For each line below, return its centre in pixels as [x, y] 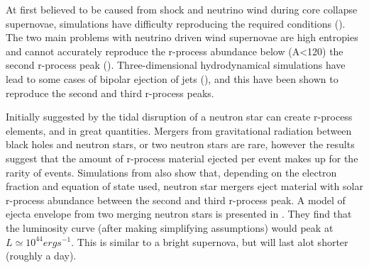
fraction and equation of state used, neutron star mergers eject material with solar [184, 186]
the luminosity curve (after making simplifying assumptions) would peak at [170, 227]
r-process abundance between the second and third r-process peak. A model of [176, 200]
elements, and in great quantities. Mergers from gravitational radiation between [179, 130]
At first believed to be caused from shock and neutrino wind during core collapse [182, 9]
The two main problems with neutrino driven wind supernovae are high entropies [182, 37]
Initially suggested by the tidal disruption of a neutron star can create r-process [179, 117]
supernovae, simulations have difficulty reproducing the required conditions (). [176, 23]
